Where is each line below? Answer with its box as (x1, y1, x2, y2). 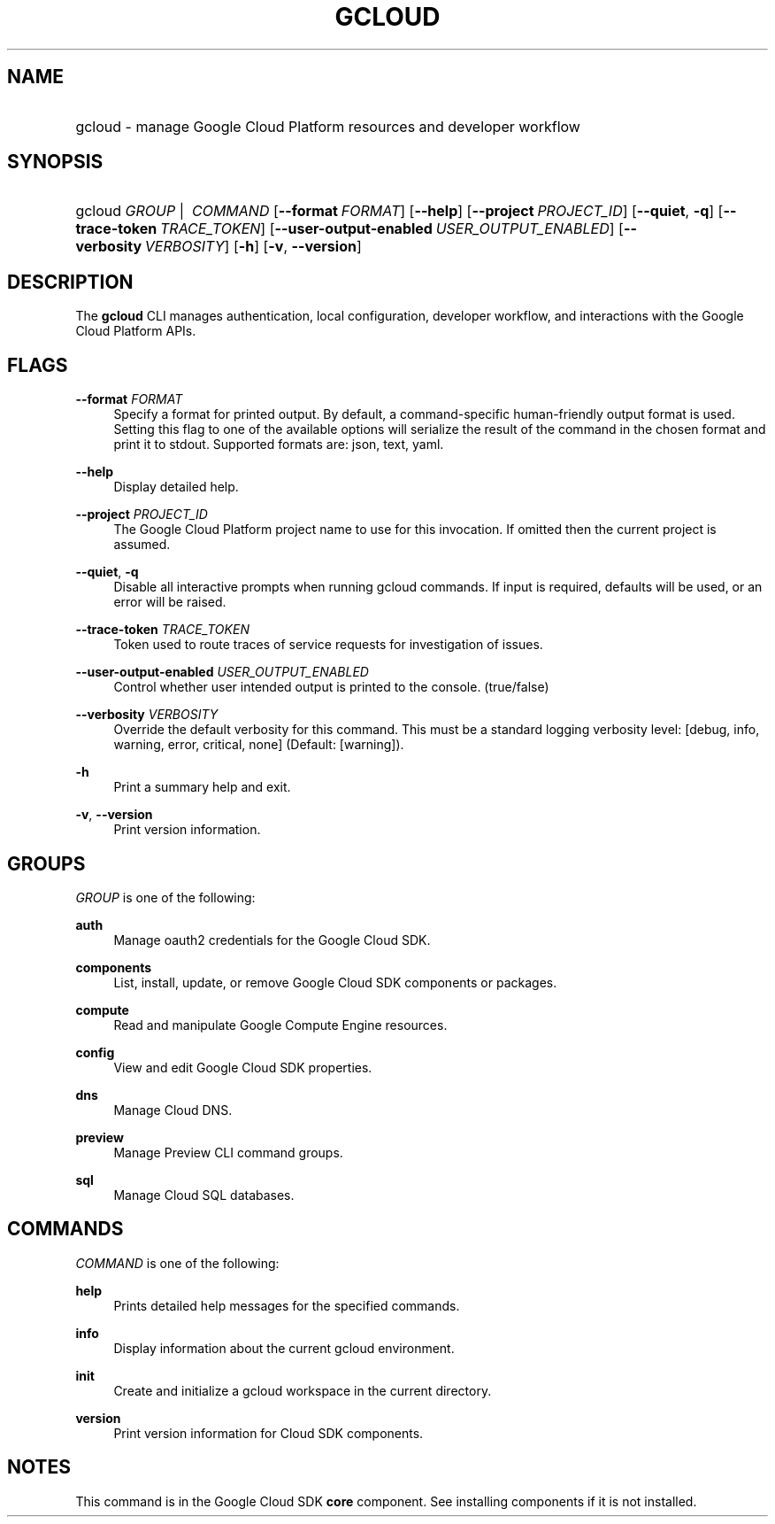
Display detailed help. (113, 479, 239, 495)
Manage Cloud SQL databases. (113, 1187, 295, 1203)
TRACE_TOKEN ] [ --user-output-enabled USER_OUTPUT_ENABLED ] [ (159, 220, 624, 238)
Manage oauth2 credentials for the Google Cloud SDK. (113, 932, 431, 948)
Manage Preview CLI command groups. (113, 1144, 343, 1160)
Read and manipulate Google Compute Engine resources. (113, 1017, 448, 1033)
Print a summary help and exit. (113, 779, 291, 795)
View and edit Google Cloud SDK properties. (113, 1059, 372, 1075)
